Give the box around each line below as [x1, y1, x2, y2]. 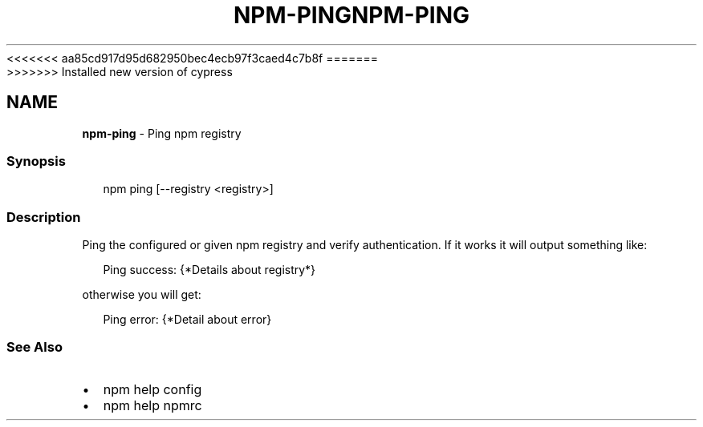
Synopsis [6, 152, 66, 169]
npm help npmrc [103, 397, 202, 413]
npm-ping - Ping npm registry [82, 126, 242, 140]
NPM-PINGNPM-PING [233, 2, 470, 29]
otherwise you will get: [82, 288, 201, 302]
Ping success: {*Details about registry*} [103, 263, 316, 277]
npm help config [103, 381, 202, 397]
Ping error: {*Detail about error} [103, 312, 272, 327]
